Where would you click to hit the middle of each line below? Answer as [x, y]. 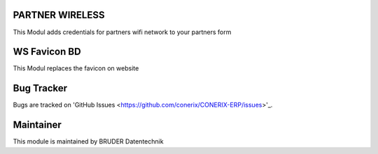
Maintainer [37, 125]
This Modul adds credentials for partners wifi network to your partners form [122, 32]
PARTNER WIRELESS [59, 15]
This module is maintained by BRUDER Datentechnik [88, 141]
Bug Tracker [40, 88]
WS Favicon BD [47, 52]
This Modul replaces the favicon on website [76, 68]
